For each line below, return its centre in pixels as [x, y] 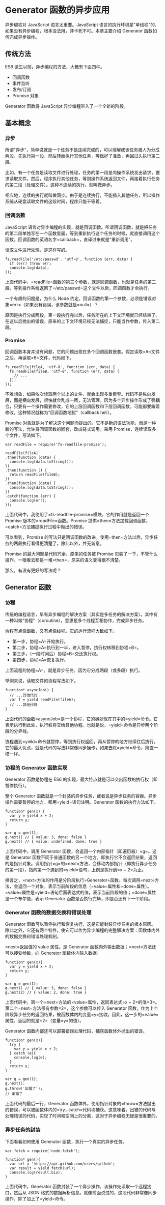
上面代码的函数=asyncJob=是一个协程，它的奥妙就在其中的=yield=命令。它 [82, 719]
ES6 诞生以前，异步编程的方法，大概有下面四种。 [55, 66]
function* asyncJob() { [29, 690]
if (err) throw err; [30, 264]
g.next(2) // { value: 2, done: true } [46, 993]
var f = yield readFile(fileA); [43, 699]
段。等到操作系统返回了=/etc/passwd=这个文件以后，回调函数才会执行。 [79, 288]
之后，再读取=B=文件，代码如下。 [40, 358]
